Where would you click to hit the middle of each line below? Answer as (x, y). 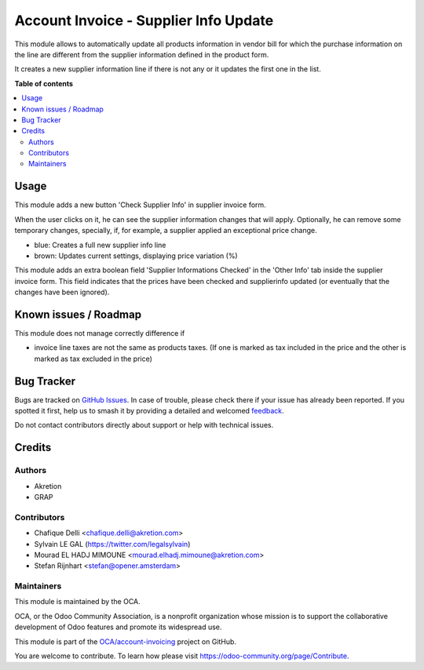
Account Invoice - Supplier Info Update (144, 20)
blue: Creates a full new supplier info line (100, 245)
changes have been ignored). (62, 292)
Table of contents (44, 83)
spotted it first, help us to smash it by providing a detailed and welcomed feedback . (149, 411)
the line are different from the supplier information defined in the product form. (142, 54)
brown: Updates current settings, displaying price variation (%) (136, 256)
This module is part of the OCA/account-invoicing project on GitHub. (126, 641)
